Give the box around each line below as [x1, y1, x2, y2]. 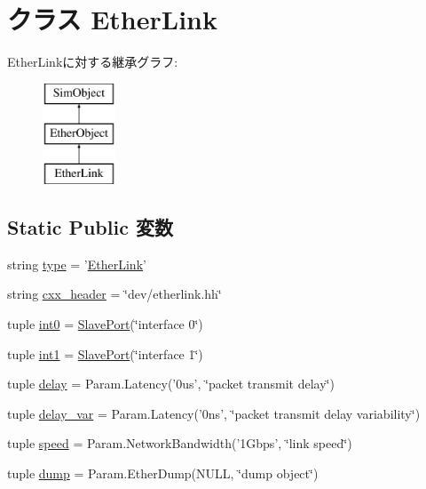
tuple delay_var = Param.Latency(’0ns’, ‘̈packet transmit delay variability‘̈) [7, 404, 421, 422]
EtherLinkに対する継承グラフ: [7, 52, 178, 71]
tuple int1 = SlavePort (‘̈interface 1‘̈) [7, 344, 203, 363]
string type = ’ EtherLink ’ [7, 254, 146, 273]
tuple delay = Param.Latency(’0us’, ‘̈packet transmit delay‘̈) [7, 374, 335, 393]
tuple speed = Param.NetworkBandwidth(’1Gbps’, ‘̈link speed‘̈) [7, 434, 352, 453]
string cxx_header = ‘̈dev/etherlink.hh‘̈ [7, 285, 222, 303]
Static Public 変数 [7, 213, 173, 241]
